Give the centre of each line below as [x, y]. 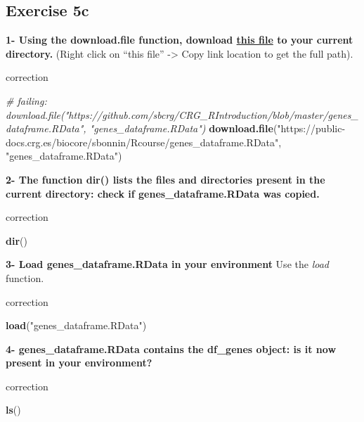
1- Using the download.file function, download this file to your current [180, 40]
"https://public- [311, 128]
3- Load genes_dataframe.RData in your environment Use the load [167, 264]
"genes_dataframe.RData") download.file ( [183, 128]
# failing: [26, 100]
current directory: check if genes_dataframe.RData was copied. [163, 193]
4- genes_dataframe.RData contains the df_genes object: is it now [171, 349]
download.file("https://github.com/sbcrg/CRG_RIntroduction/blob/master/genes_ [182, 114]
